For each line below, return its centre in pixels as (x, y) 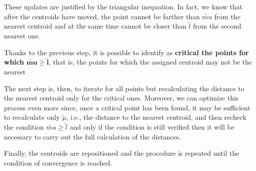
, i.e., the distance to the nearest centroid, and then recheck (156, 117)
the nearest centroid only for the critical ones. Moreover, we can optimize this (121, 98)
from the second (217, 26)
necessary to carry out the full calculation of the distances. (92, 136)
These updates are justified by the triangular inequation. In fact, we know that (123, 6)
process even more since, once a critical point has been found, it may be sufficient (127, 107)
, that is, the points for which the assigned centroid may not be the (150, 62)
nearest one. (22, 35)
